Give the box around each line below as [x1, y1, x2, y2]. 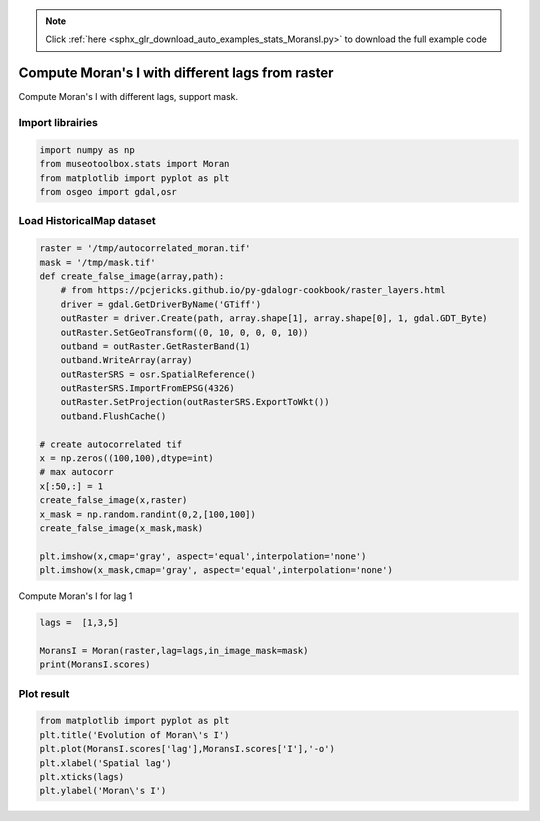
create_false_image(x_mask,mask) [39, 522, 204, 534]
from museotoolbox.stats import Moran [39, 158, 230, 170]
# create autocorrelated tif [39, 438, 183, 450]
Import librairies [18, 116, 99, 130]
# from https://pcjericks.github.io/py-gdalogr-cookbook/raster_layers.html [60, 285, 446, 296]
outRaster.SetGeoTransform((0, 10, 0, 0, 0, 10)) [60, 326, 309, 338]
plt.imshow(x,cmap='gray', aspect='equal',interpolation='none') [39, 550, 367, 562]
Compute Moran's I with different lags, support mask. [18, 91, 239, 103]
